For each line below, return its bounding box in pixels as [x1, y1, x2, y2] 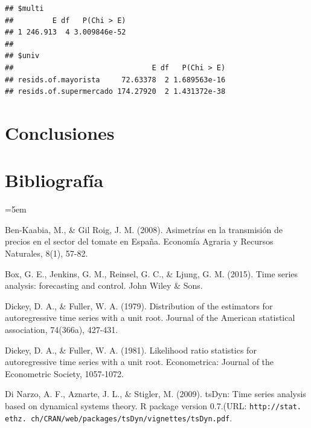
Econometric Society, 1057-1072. [5, 367, 124, 380]
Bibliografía [5, 168, 104, 193]
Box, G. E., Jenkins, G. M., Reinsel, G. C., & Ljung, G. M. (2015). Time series [5, 267, 298, 280]
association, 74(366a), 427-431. [5, 323, 118, 335]
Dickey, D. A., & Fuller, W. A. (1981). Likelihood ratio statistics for [5, 343, 257, 356]
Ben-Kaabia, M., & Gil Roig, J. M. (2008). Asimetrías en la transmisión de [5, 223, 283, 235]
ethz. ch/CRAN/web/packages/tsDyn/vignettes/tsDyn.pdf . [5, 411, 232, 424]
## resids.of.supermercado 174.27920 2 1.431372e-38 [5, 87, 226, 96]
